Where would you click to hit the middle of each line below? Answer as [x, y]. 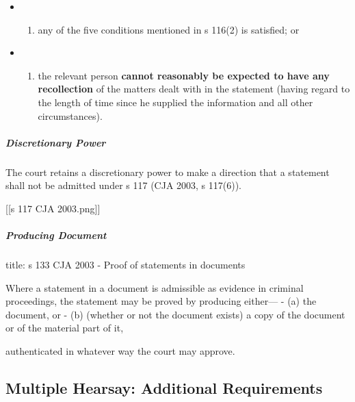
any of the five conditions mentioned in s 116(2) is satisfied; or [169, 29]
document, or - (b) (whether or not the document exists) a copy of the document [175, 314]
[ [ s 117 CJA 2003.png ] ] [53, 208]
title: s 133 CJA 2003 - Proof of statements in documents [126, 265]
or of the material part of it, [65, 328]
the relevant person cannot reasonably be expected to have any [184, 75]
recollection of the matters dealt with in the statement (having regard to [194, 89]
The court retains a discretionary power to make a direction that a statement [168, 172]
